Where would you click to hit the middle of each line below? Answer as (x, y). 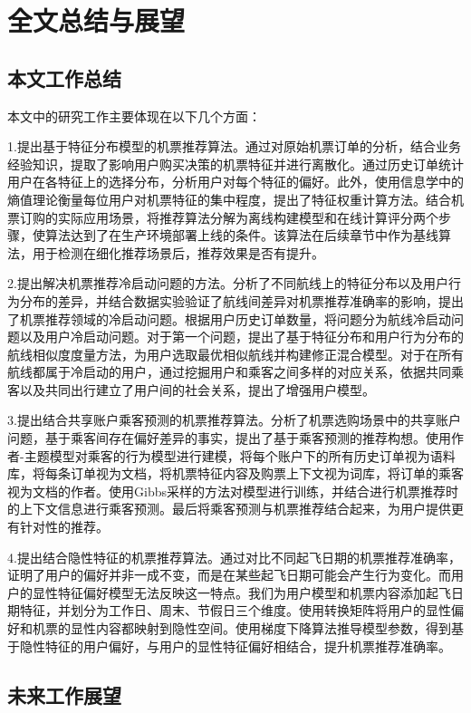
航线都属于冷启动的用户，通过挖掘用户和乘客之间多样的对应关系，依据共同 (229, 372)
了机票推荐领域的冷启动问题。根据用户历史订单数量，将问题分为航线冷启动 (229, 318)
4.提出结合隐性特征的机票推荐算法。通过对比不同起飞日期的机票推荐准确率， (234, 557)
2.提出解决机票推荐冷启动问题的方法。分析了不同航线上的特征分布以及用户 (228, 283)
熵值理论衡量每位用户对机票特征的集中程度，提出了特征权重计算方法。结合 (229, 199)
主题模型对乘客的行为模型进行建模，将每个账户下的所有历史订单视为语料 (240, 455)
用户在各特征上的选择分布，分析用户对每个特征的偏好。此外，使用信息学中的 (235, 182)
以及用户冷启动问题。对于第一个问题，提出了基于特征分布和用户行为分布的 (241, 337)
